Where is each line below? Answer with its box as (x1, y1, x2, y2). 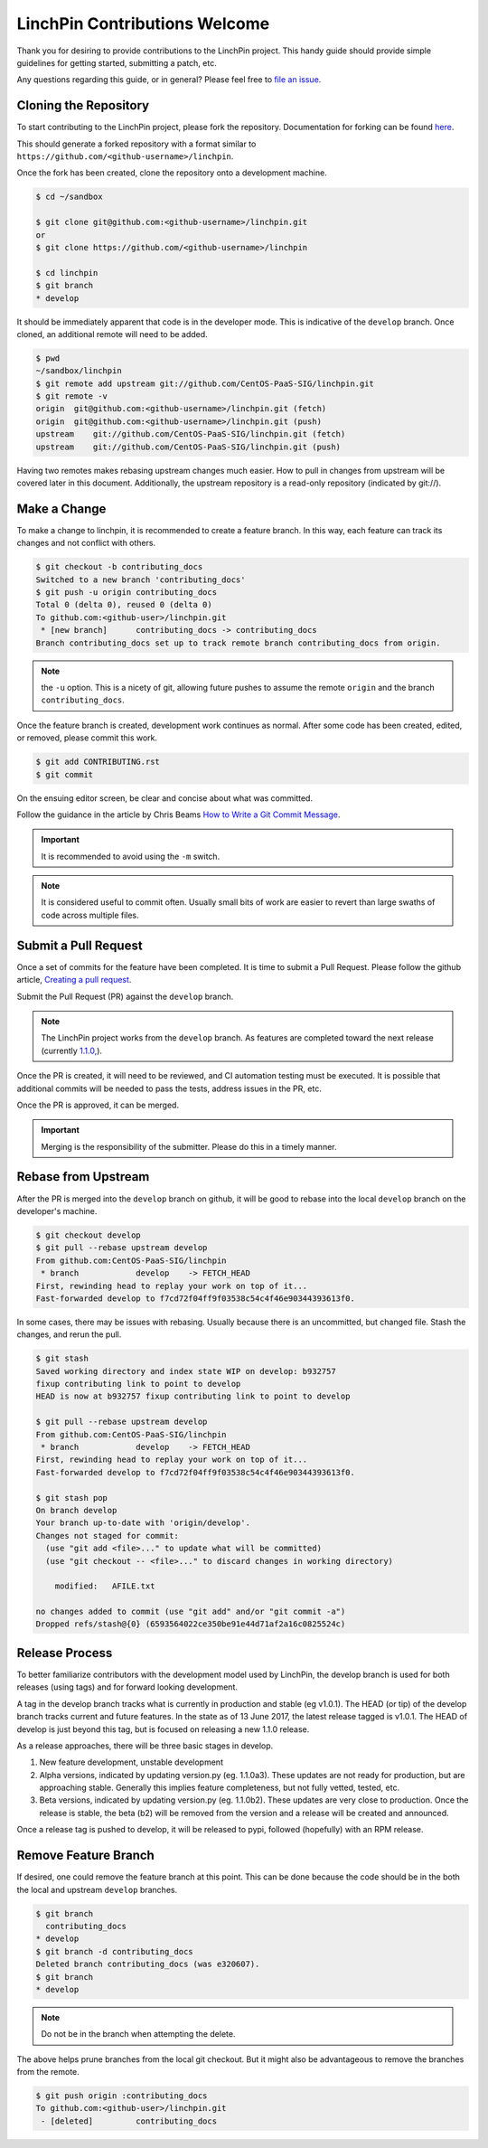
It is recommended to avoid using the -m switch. (41, 851, 221, 862)
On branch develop (35, 1505, 117, 1515)
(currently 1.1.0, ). (41, 1045, 103, 1056)
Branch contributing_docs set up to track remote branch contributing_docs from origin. (35, 637, 442, 648)
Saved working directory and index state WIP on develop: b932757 (35, 1366, 336, 1376)
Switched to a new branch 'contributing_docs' (35, 574, 246, 585)
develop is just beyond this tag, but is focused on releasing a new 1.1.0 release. (16, 1723, 310, 1735)
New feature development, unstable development (39, 1757, 223, 1767)
